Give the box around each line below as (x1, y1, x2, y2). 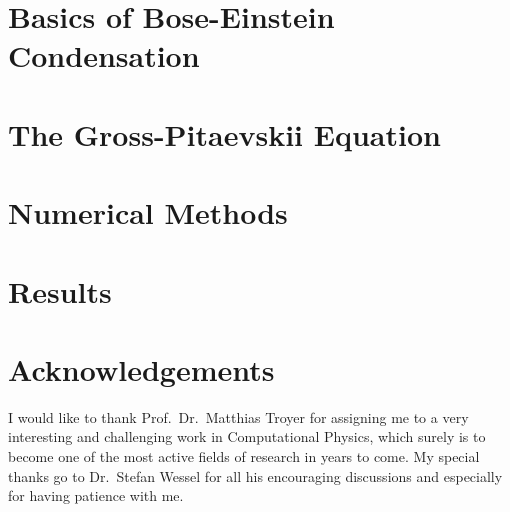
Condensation (8, 35, 200, 76)
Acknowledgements (8, 348, 275, 389)
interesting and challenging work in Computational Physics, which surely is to (8, 426, 486, 447)
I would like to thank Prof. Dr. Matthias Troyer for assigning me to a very (8, 406, 469, 427)
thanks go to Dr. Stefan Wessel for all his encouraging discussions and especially (8, 465, 503, 486)
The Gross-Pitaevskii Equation (8, 113, 441, 154)
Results (8, 270, 112, 311)
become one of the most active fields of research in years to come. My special (8, 446, 480, 466)
